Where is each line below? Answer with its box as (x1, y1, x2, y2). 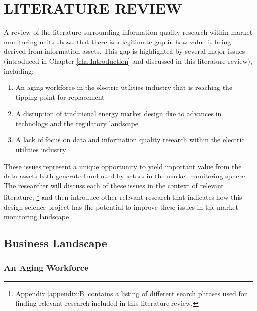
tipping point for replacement (15, 91, 105, 102)
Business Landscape (4, 235, 107, 251)
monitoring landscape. (4, 211, 71, 222)
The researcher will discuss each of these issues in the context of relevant (4, 180, 224, 190)
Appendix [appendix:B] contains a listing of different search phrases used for (15, 288, 247, 298)
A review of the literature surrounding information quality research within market (4, 27, 253, 37)
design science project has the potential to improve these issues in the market (4, 201, 238, 212)
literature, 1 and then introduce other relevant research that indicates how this (4, 190, 242, 202)
